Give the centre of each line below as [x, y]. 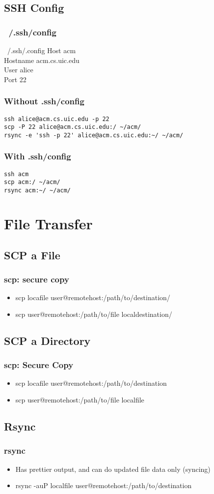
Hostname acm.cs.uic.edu [42, 60]
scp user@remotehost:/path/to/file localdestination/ [94, 314]
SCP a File [32, 255]
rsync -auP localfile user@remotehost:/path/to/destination [104, 485]
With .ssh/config [38, 156]
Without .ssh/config [44, 101]
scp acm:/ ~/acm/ [32, 182]
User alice [19, 70]
